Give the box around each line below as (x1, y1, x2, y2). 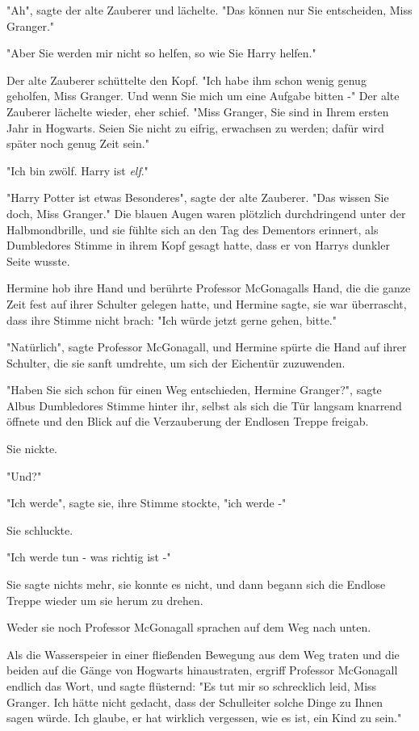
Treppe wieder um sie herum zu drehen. (6, 591, 203, 608)
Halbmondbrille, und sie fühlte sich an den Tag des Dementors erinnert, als (6, 221, 379, 237)
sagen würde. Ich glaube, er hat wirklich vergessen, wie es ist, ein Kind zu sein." (6, 709, 402, 726)
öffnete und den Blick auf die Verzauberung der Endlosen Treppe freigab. (6, 413, 369, 430)
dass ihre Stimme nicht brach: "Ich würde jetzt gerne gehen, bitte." (6, 311, 337, 328)
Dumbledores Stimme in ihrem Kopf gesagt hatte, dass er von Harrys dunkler (6, 237, 390, 254)
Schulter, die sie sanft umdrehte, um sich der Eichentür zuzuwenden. (6, 354, 346, 371)
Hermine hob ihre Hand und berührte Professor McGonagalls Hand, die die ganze (6, 279, 411, 296)
